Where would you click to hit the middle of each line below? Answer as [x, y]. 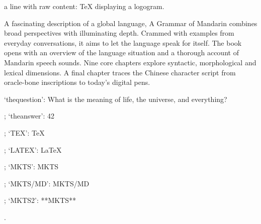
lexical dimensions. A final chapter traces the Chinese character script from [120, 72]
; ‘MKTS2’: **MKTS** [40, 200]
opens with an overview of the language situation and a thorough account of [121, 52]
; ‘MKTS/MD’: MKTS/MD [47, 183]
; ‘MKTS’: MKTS [31, 166]
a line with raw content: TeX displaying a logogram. [84, 6]
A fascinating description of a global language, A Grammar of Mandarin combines [131, 23]
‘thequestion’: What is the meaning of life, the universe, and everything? [116, 99]
